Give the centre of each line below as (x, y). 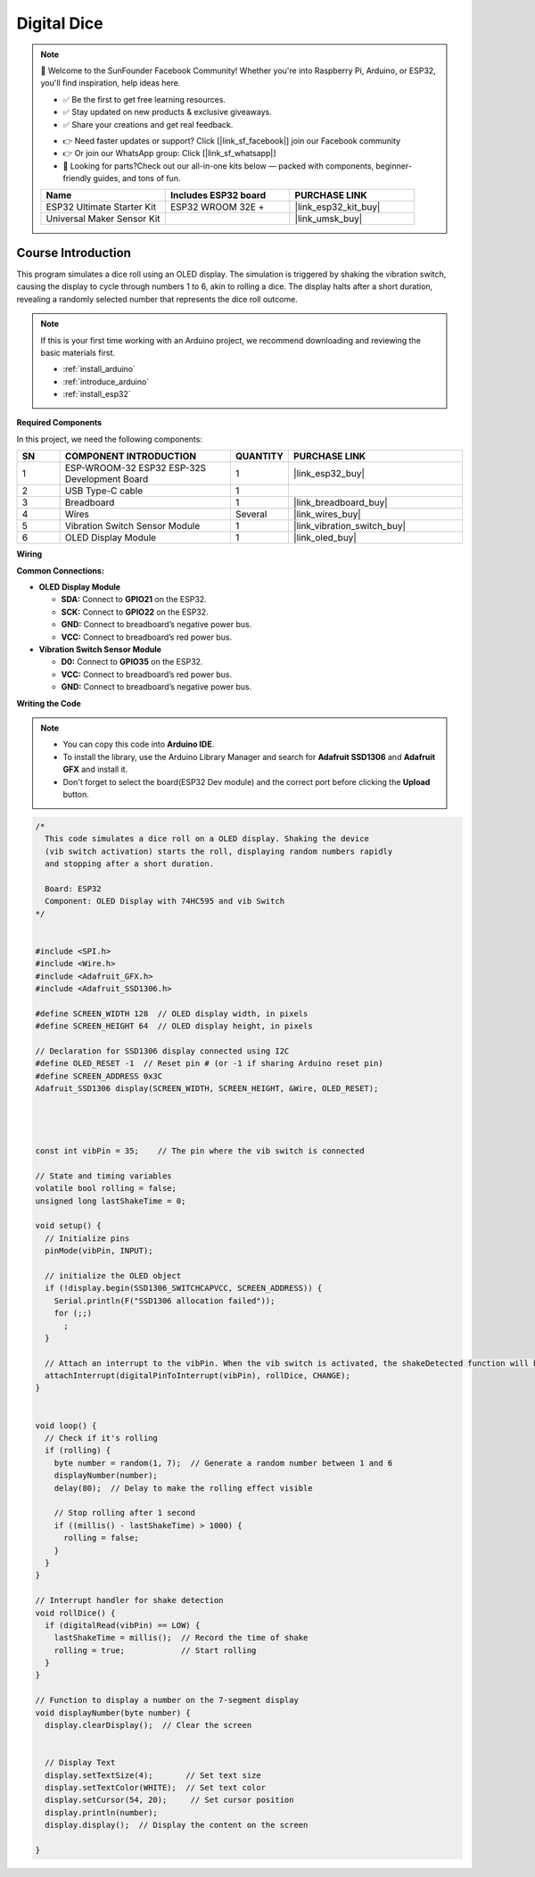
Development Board (107, 479)
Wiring (29, 554)
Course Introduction (74, 253)
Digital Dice (60, 23)
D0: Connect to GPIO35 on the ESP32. (132, 662)
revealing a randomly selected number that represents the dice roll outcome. (157, 299)
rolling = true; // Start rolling (155, 1650)
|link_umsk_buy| (329, 219)
